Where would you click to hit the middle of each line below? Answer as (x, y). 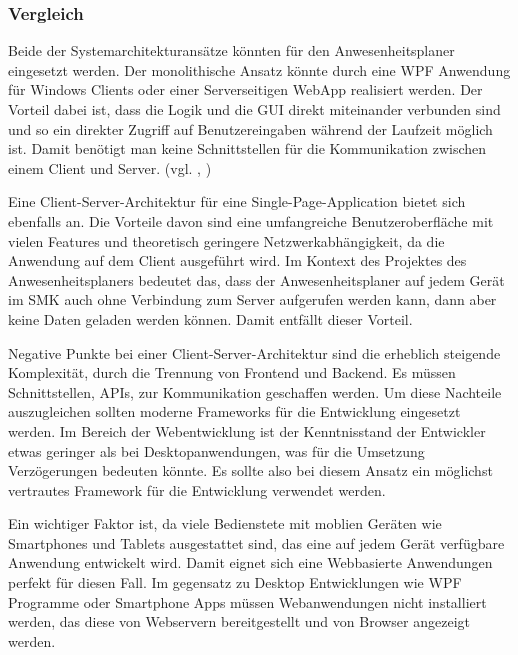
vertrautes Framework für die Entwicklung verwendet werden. (197, 489)
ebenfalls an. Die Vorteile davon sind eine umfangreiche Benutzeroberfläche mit (251, 220)
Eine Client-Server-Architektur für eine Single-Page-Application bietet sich (237, 201)
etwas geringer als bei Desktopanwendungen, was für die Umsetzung (216, 450)
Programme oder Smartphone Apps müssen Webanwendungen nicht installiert (247, 601)
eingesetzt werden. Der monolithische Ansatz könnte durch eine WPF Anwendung (259, 69)
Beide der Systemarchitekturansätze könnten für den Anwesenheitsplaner (231, 50)
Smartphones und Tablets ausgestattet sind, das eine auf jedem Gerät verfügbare (256, 542)
